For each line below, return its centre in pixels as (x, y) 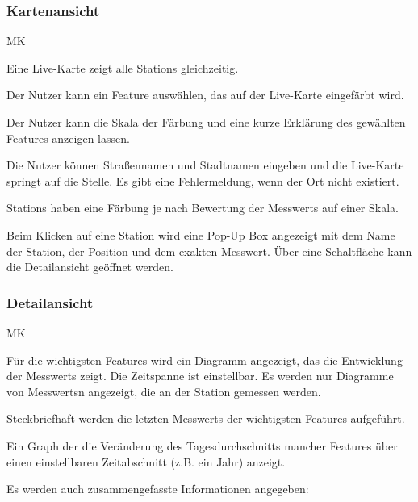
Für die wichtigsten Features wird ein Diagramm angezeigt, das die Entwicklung (205, 360)
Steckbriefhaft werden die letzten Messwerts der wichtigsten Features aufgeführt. (206, 418)
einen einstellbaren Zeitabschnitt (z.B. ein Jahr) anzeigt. (146, 461)
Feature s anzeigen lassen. (68, 138)
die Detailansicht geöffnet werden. (90, 267)
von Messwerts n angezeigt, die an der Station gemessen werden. (164, 391)
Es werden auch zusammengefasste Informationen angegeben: (158, 489)
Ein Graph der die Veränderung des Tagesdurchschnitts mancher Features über (202, 445)
